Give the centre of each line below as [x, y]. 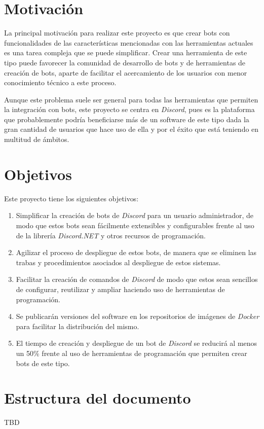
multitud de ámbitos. [37, 139]
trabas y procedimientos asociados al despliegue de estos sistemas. [118, 262]
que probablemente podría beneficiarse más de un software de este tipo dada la [127, 119]
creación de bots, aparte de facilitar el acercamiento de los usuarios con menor [126, 72]
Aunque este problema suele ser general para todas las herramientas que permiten [131, 99]
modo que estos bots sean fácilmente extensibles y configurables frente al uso [135, 225]
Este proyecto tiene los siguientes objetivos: [71, 198]
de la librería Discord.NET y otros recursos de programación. [111, 235]
